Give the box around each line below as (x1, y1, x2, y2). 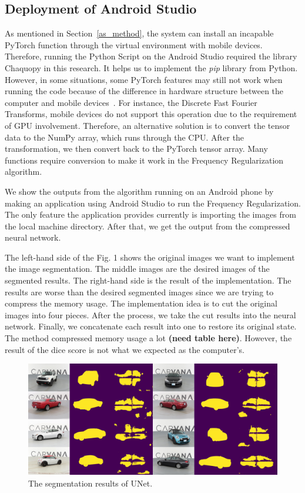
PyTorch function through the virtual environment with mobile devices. (5, 38, 263, 51)
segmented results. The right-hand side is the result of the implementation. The (5, 274, 291, 287)
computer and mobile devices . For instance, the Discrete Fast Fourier (5, 96, 257, 108)
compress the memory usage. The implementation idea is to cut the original (5, 297, 277, 309)
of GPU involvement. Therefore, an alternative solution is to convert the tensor (5, 119, 290, 131)
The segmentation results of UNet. (28, 477, 153, 489)
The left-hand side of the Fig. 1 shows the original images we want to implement (5, 251, 295, 263)
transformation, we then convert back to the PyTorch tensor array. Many (5, 142, 268, 155)
